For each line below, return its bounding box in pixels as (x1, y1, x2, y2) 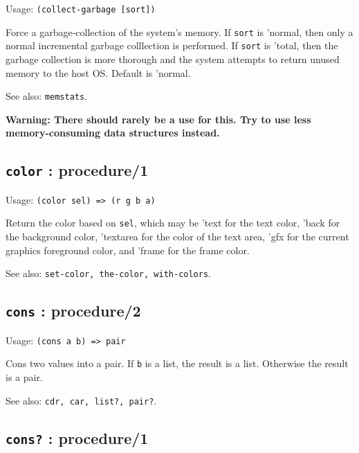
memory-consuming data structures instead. (6, 125, 220, 140)
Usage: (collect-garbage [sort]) (6, 1, 156, 15)
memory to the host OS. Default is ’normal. (6, 65, 191, 80)
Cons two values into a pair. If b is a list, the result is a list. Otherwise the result (6, 356, 349, 371)
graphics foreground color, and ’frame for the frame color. (6, 242, 250, 257)
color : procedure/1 (6, 159, 149, 181)
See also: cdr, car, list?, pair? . (6, 393, 157, 407)
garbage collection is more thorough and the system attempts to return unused (6, 51, 340, 66)
